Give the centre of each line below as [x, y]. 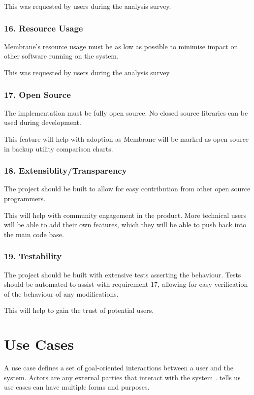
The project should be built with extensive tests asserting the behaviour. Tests [123, 274]
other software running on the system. [61, 56]
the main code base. [34, 234]
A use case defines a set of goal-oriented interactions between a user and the [119, 368]
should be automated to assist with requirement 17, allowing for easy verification [126, 284]
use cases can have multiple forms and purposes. [77, 387]
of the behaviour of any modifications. [61, 293]
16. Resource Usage [44, 28]
